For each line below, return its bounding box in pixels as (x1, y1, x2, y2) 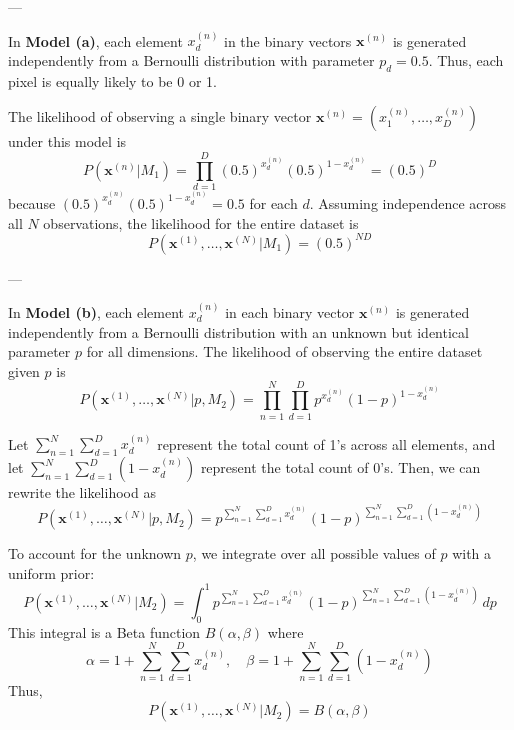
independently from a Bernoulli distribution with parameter (8, 50, 375, 70)
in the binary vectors (224, 30, 352, 51)
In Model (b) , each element (8, 302, 184, 323)
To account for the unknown (8, 543, 182, 564)
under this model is (8, 131, 127, 152)
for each (249, 192, 298, 213)
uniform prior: (8, 562, 95, 583)
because (8, 192, 56, 213)
